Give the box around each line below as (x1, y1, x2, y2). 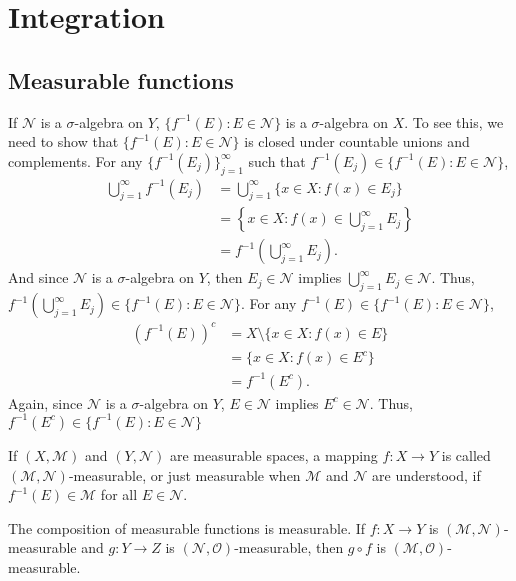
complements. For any (8, 150, 143, 171)
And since (8, 267, 69, 288)
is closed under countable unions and (244, 131, 470, 152)
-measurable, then (234, 537, 344, 558)
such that (248, 150, 306, 171)
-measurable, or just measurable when (68, 464, 301, 485)
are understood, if (372, 464, 481, 485)
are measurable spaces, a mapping (169, 444, 378, 465)
